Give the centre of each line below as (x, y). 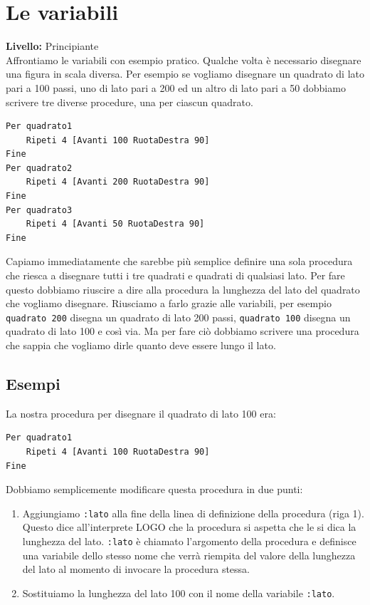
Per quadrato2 (39, 168)
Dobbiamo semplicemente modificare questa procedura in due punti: (154, 489)
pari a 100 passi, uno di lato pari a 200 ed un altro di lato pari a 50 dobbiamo (176, 87)
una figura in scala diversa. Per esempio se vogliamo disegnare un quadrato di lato (185, 74)
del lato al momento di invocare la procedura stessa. (136, 569)
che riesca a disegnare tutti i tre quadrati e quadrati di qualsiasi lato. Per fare (175, 275)
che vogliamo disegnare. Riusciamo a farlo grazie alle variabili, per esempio (169, 303)
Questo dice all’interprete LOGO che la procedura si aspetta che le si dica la (189, 527)
